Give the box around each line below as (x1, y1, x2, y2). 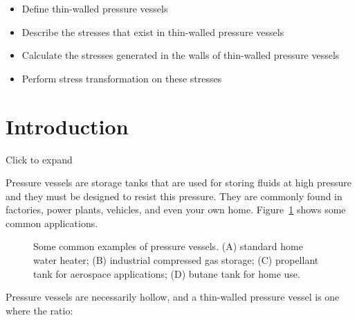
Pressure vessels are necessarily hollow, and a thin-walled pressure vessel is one (6, 290, 340, 304)
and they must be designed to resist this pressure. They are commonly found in (6, 188, 342, 203)
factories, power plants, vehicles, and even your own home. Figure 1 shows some (6, 202, 346, 217)
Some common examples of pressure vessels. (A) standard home (33, 239, 303, 254)
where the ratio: (6, 303, 73, 317)
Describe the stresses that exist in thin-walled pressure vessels (21, 24, 284, 39)
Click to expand (6, 152, 73, 166)
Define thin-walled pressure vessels (21, 1, 168, 15)
